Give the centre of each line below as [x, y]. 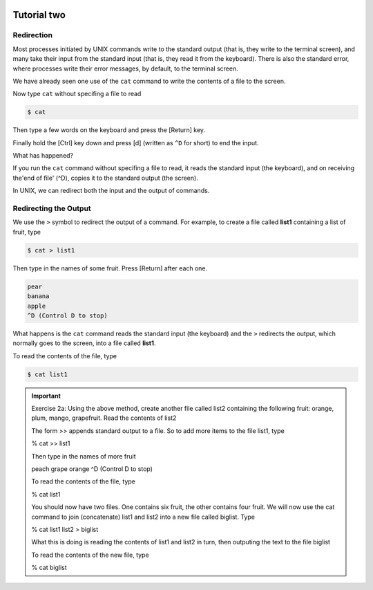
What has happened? [43, 156]
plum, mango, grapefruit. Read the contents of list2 [104, 418]
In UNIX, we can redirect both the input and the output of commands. [111, 191]
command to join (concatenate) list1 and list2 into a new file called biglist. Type [143, 517]
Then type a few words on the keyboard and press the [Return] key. [109, 130]
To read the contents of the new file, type [90, 555]
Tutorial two [39, 15]
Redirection [33, 35]
